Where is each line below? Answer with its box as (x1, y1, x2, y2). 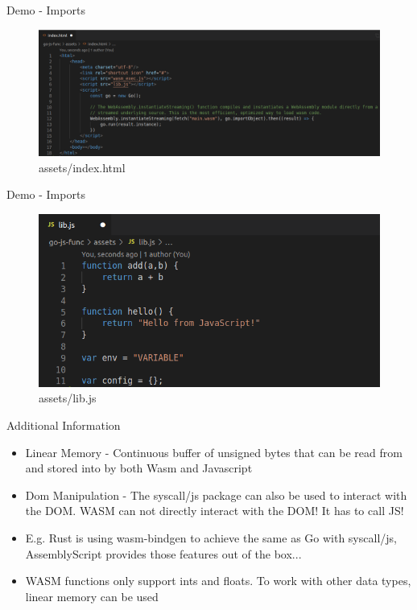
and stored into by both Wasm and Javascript (25, 460, 253, 476)
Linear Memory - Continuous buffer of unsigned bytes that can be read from (25, 443, 403, 460)
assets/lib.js (39, 389, 97, 406)
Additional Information (6, 417, 121, 434)
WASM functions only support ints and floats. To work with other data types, (25, 572, 411, 589)
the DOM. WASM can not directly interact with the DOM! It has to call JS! (25, 502, 404, 519)
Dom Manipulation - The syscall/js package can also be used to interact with (25, 486, 407, 503)
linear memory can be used (25, 587, 159, 604)
